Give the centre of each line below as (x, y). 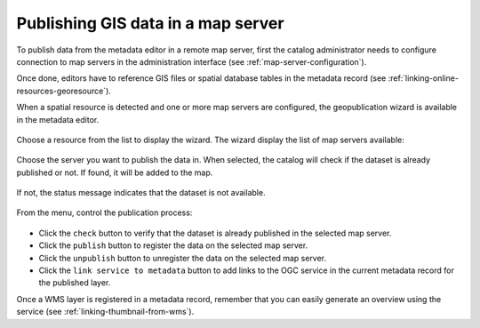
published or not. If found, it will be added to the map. (115, 172)
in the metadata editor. (58, 119)
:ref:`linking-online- (424, 78)
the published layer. (75, 283)
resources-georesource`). (64, 91)
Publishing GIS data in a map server (150, 23)
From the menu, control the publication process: (104, 212)
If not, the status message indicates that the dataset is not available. (141, 193)
